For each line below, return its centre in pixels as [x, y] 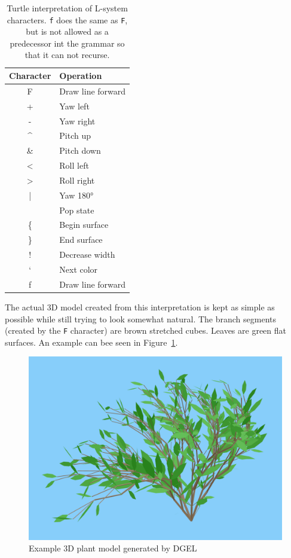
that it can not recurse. [67, 55]
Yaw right [77, 121]
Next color [79, 269]
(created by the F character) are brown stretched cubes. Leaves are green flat [146, 330]
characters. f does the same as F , [67, 19]
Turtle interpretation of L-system [67, 8]
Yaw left [74, 106]
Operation [81, 76]
